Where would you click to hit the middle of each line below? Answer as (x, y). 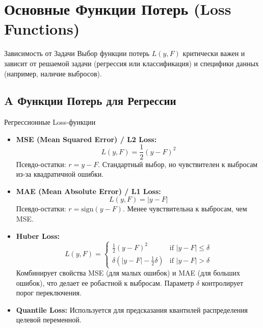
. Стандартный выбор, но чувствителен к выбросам (178, 164)
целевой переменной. (49, 320)
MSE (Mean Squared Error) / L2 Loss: (86, 139)
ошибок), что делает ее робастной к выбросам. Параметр (105, 282)
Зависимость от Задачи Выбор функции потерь (77, 53)
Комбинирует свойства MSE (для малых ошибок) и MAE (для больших (128, 273)
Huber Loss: (38, 236)
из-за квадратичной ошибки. (60, 174)
